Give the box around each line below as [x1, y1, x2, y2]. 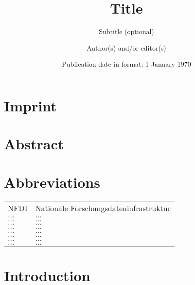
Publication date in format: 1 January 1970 [62, 59, 191, 69]
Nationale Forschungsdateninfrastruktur [35, 202, 171, 214]
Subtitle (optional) [99, 26, 154, 36]
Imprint [4, 95, 57, 115]
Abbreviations [4, 172, 100, 192]
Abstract [4, 134, 64, 154]
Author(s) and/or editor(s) [87, 42, 166, 53]
